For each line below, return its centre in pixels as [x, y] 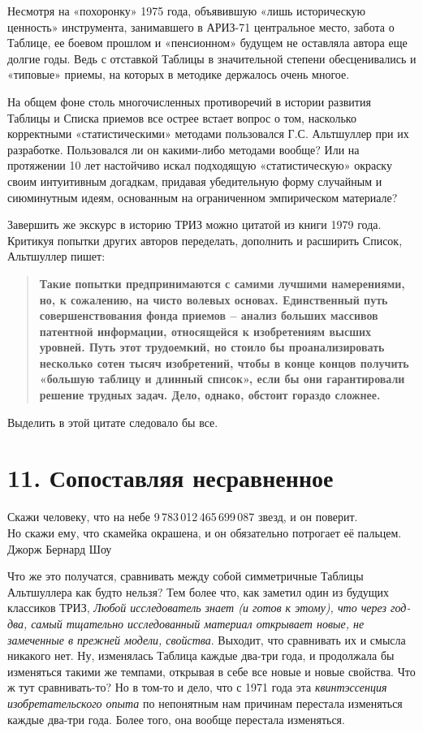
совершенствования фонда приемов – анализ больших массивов [209, 315]
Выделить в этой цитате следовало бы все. [113, 422]
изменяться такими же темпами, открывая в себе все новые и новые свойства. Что [211, 671]
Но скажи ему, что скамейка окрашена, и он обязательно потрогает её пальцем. [205, 532]
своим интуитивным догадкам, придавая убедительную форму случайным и [195, 181]
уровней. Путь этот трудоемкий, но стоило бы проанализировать [212, 347]
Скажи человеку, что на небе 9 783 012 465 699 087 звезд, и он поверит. [183, 517]
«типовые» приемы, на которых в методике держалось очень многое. [179, 74]
